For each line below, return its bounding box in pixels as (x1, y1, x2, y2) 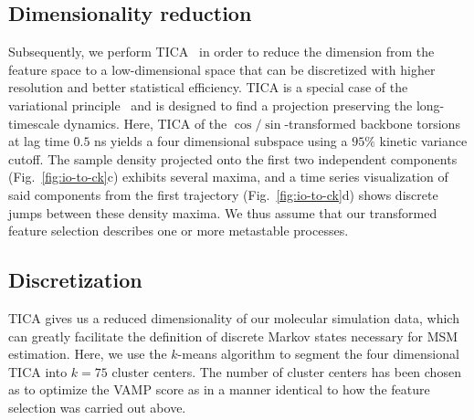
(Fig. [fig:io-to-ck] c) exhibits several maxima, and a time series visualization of (8, 167, 448, 186)
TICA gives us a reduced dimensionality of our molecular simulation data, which (8, 308, 459, 327)
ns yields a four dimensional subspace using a (94, 131, 348, 151)
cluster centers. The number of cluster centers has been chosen (111, 362, 461, 381)
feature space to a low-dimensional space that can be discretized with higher (8, 59, 436, 79)
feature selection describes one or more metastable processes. (8, 221, 349, 240)
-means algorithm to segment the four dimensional (177, 344, 459, 363)
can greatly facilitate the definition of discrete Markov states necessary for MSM (8, 326, 458, 345)
